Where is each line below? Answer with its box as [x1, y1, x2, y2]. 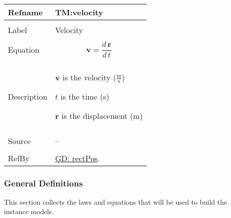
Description [8, 91, 47, 103]
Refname [8, 6, 43, 18]
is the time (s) [61, 91, 109, 103]
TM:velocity [55, 6, 103, 18]
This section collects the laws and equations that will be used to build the [4, 196, 227, 207]
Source [8, 135, 31, 147]
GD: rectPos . [55, 152, 100, 164]
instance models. [4, 206, 54, 217]
